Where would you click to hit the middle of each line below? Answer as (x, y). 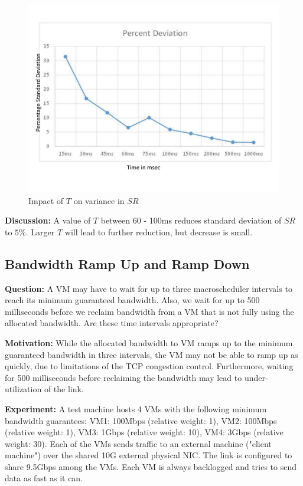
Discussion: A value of (48, 220)
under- (256, 377)
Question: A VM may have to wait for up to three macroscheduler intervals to (149, 288)
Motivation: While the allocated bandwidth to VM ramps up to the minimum (149, 342)
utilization (23, 389)
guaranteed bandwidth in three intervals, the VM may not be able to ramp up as (151, 354)
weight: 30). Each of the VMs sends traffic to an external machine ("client (138, 443)
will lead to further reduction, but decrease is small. (159, 231)
